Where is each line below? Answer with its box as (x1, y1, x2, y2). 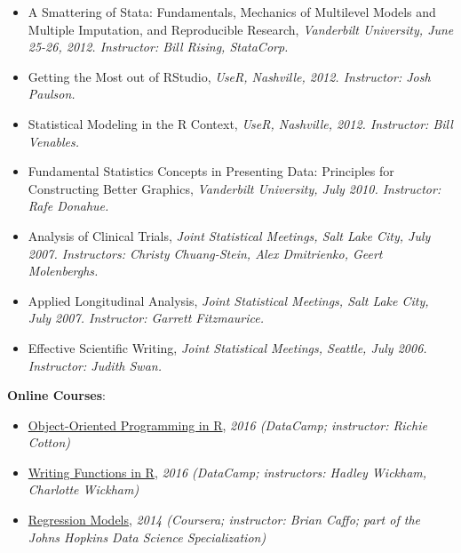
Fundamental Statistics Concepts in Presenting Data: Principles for (28, 162, 394, 180)
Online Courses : (7, 386, 106, 405)
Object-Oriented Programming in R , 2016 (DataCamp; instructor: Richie (28, 415, 427, 434)
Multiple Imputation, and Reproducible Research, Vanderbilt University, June (28, 20, 454, 38)
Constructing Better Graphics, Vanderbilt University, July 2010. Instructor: (28, 179, 441, 197)
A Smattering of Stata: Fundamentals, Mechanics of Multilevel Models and (28, 3, 436, 20)
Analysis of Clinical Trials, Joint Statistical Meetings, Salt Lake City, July (28, 226, 431, 244)
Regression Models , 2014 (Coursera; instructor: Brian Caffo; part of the (28, 510, 420, 529)
